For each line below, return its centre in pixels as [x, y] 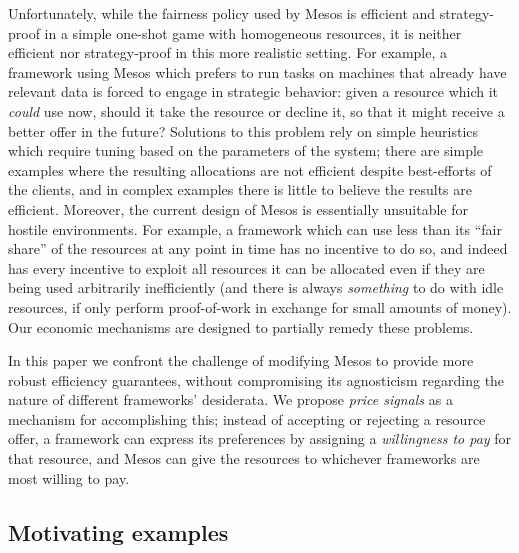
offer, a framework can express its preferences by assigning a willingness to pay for [260, 438]
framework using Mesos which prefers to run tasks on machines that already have [257, 71]
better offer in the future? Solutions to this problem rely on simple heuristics [243, 130]
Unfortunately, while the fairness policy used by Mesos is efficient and [222, 13]
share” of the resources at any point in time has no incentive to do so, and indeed [258, 248]
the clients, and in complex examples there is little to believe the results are [240, 189]
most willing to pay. [69, 477]
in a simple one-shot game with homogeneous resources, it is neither [253, 32]
